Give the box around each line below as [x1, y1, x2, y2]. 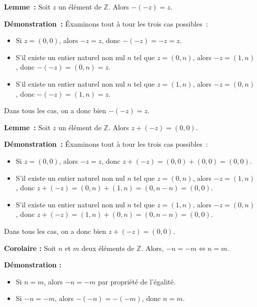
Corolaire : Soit [4, 242, 56, 253]
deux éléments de [81, 242, 134, 253]
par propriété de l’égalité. [98, 276, 176, 286]
